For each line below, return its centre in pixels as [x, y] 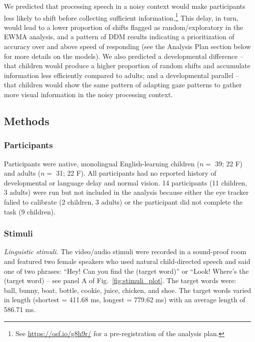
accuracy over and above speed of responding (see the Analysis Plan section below [127, 46]
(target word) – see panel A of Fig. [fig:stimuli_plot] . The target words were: [120, 280]
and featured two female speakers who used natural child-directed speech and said [127, 261]
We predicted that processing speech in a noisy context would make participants [125, 6]
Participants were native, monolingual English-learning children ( [102, 163]
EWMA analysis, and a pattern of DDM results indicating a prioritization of [119, 37]
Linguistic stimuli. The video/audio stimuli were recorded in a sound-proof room [125, 251]
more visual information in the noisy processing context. [89, 94]
